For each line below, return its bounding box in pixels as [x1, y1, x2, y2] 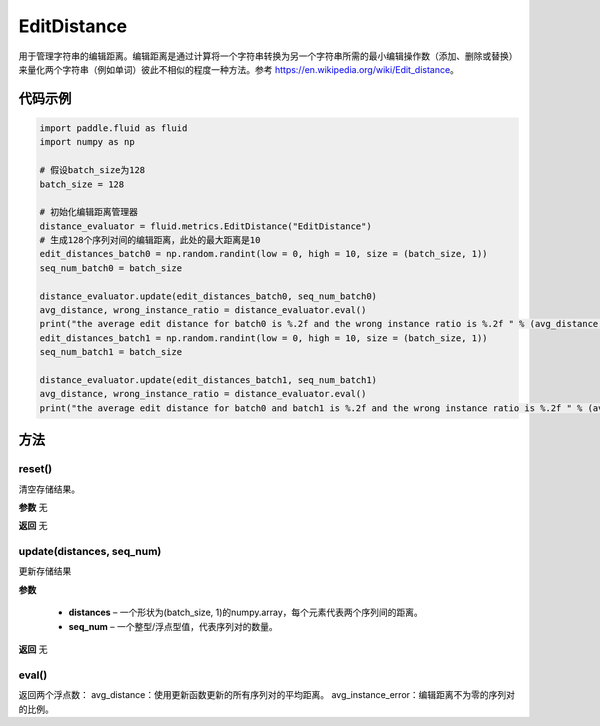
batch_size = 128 [39, 178, 125, 190]
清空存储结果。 [18, 483, 80, 495]
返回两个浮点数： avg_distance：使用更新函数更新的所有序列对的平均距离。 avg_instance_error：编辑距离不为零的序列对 [18, 689, 515, 701]
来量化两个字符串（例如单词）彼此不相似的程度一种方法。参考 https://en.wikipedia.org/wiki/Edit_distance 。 [18, 63, 460, 75]
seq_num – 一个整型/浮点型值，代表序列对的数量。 [68, 620, 279, 632]
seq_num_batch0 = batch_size [39, 262, 183, 274]
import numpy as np [39, 136, 135, 148]
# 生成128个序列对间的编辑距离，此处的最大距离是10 [39, 235, 261, 246]
